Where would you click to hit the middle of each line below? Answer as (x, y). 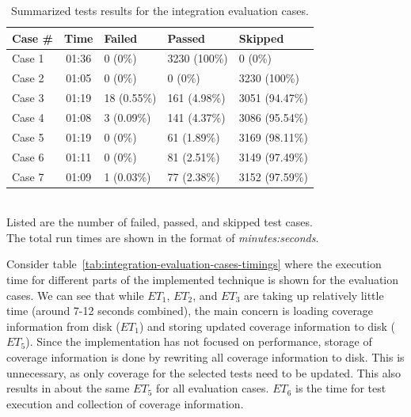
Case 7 (28, 176)
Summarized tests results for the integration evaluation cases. (160, 10)
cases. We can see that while (75, 295)
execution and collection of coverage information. (125, 403)
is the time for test (341, 388)
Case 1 (28, 58)
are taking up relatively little (314, 295)
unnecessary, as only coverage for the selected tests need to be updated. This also (204, 372)
